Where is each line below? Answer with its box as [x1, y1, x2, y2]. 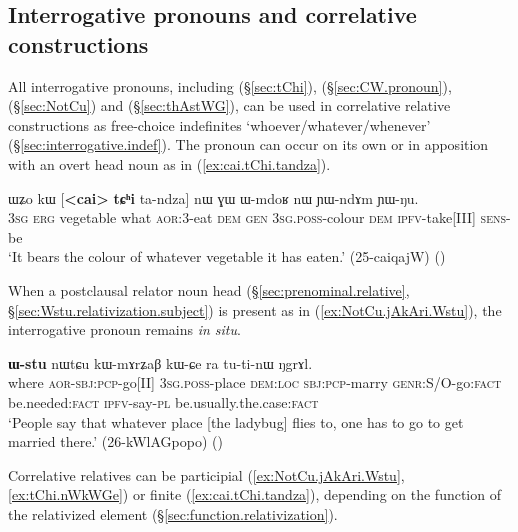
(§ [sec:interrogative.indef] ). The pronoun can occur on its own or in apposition [8, 134, 489, 155]
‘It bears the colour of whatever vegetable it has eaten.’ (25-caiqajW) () [8, 246, 446, 267]
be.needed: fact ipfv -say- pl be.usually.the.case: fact [8, 391, 319, 412]
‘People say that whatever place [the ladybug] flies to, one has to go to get [8, 411, 464, 432]
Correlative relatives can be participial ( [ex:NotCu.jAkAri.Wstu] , [8, 464, 405, 485]
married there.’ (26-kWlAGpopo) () [8, 431, 223, 452]
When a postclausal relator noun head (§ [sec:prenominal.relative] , [8, 279, 410, 300]
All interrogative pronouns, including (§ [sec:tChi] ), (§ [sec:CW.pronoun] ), [8, 75, 452, 96]
